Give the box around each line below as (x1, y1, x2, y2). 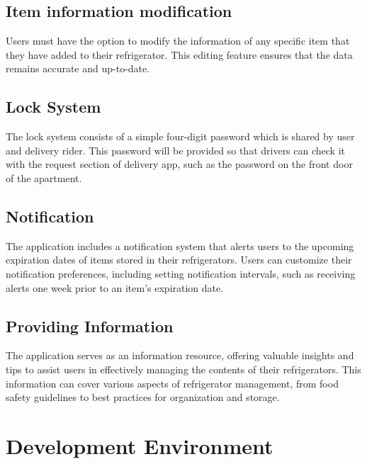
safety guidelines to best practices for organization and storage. (6, 390, 280, 404)
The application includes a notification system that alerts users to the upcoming (6, 238, 354, 253)
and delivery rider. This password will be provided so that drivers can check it (6, 142, 345, 157)
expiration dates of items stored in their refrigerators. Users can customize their (6, 252, 352, 267)
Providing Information (6, 315, 174, 336)
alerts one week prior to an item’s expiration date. (6, 280, 224, 295)
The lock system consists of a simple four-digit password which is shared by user (6, 129, 355, 144)
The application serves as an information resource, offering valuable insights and (6, 348, 354, 363)
